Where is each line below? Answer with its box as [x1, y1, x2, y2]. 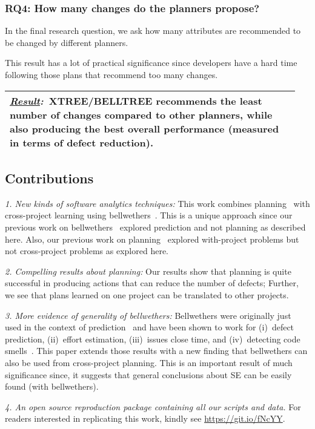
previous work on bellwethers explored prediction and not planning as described [5, 220, 306, 233]
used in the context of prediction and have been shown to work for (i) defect [5, 321, 294, 333]
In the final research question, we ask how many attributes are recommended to [5, 24, 301, 37]
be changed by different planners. [5, 36, 128, 48]
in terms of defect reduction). [10, 135, 154, 149]
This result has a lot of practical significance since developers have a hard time [5, 56, 297, 69]
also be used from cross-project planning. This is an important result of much [5, 356, 293, 368]
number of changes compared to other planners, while [10, 107, 273, 122]
